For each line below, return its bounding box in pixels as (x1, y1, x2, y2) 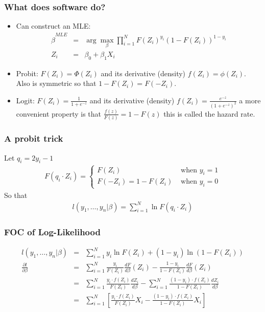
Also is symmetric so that (16, 78, 97, 88)
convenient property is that (16, 108, 102, 119)
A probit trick (4, 132, 63, 145)
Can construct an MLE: (16, 20, 91, 31)
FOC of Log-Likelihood (4, 225, 101, 238)
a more (239, 95, 261, 105)
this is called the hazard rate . (163, 108, 255, 119)
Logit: (16, 95, 35, 105)
